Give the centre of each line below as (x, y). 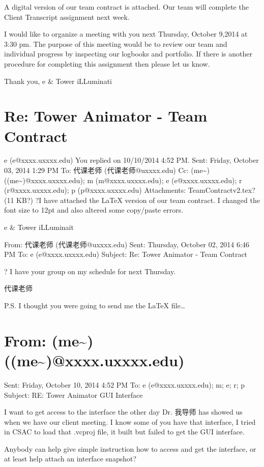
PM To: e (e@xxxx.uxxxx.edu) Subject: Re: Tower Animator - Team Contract (126, 254)
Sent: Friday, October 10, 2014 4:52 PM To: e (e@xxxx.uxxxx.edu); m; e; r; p (125, 384)
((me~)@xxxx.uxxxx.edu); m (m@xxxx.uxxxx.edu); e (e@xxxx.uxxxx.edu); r (123, 180)
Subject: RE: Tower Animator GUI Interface (74, 395)
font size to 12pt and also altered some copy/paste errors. (94, 210)
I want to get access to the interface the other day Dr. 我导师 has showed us (123, 412)
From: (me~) (49, 340)
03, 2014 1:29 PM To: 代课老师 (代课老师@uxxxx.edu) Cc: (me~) (107, 170)
